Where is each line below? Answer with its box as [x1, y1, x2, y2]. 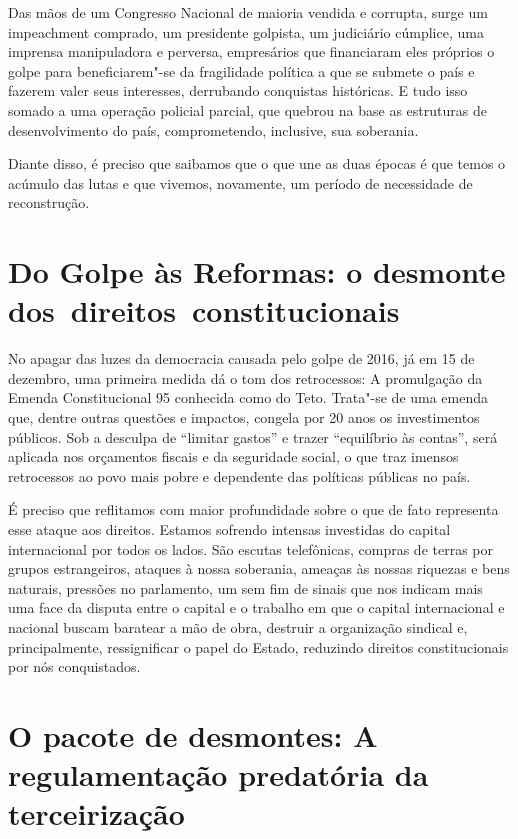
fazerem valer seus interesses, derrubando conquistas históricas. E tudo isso [8, 80, 468, 101]
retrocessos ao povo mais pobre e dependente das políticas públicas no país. [8, 465, 471, 486]
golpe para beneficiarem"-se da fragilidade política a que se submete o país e [8, 60, 475, 81]
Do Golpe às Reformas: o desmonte [8, 251, 506, 292]
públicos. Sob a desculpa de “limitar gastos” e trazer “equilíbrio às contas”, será [8, 426, 498, 447]
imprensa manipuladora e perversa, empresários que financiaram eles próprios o [8, 41, 495, 62]
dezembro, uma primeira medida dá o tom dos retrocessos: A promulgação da [8, 367, 483, 388]
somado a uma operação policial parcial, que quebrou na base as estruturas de [8, 99, 487, 120]
